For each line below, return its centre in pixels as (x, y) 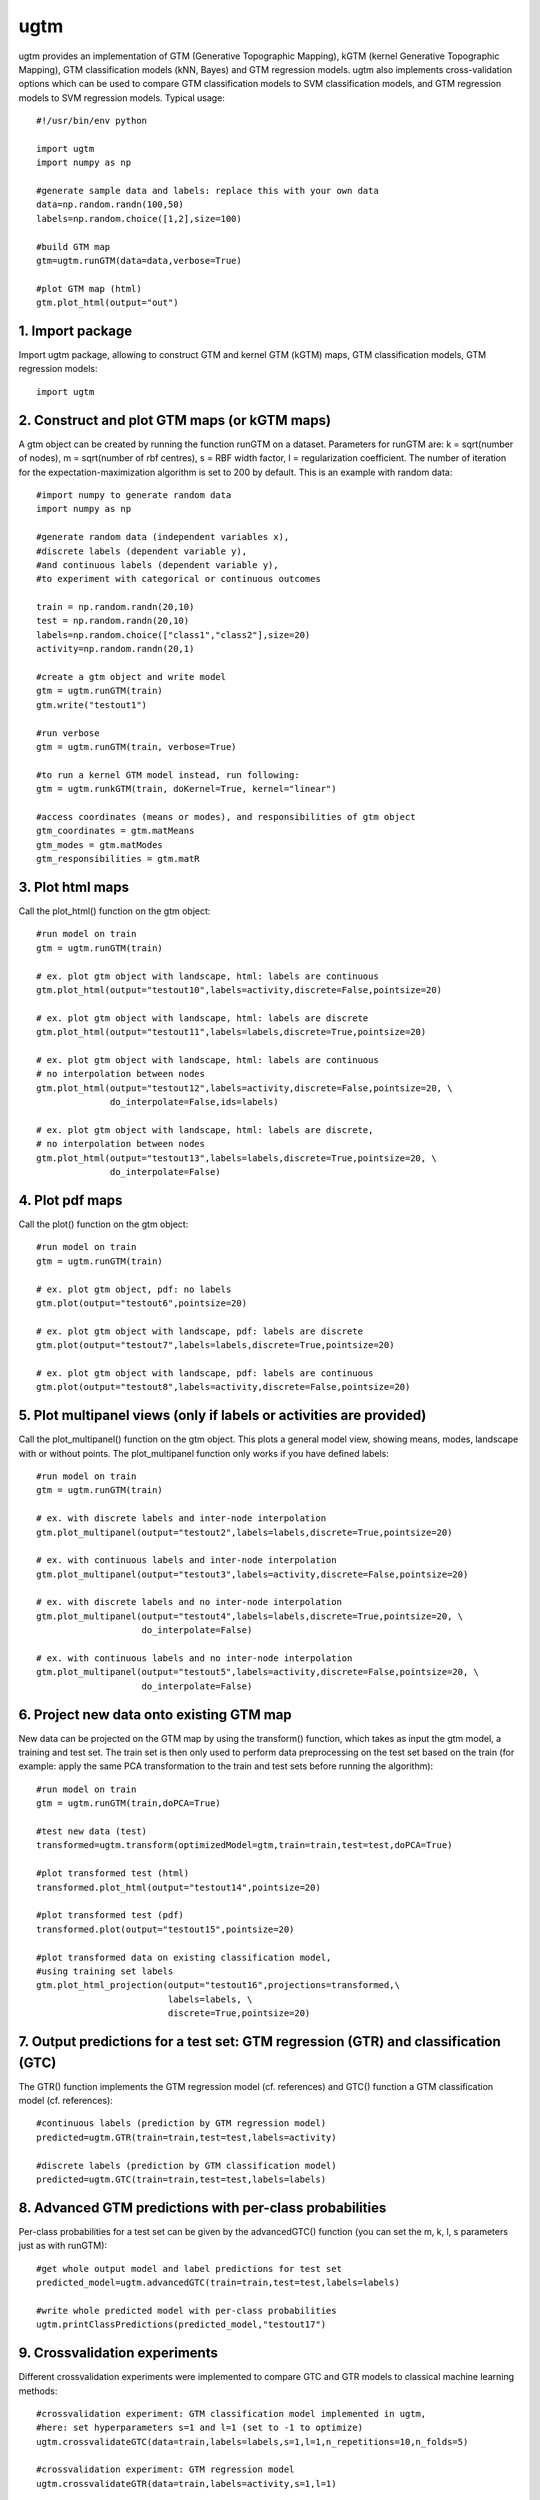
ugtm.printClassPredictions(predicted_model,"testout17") (181, 2324)
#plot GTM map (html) (89, 288)
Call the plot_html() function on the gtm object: (114, 911)
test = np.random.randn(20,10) (113, 621)
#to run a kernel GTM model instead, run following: (168, 774)
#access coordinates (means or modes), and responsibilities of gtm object (226, 816)
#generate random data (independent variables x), (163, 537)
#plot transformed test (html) (113, 1873)
